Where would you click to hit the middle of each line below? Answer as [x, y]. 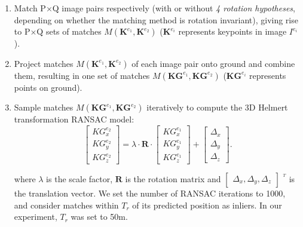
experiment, [36, 217]
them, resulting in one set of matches [82, 75]
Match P [30, 8]
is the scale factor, [79, 178]
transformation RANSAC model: [74, 119]
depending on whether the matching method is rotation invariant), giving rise [156, 19]
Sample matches [44, 107]
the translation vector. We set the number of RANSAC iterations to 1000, [150, 193]
